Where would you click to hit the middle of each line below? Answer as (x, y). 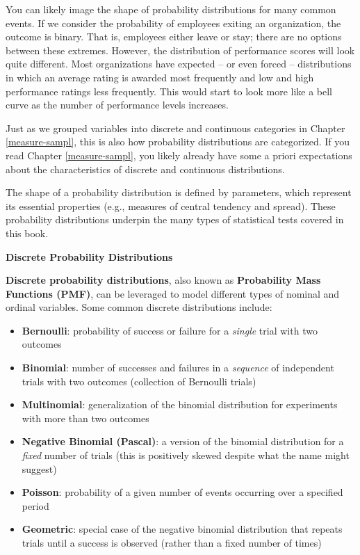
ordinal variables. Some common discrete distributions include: (139, 307)
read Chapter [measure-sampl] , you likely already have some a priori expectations (179, 155)
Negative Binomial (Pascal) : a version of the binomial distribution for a (183, 441)
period (35, 505)
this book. (27, 233)
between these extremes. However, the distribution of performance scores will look (180, 50)
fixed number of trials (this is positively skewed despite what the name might (186, 455)
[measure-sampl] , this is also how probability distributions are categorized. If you (178, 142)
